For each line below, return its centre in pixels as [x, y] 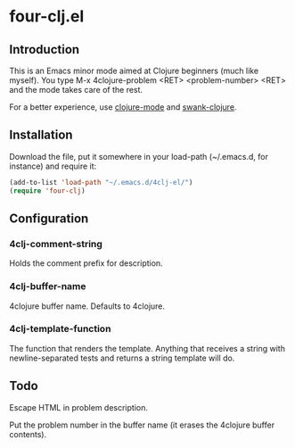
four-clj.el [47, 17]
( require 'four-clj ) [48, 191]
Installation [41, 135]
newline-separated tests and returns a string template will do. [122, 358]
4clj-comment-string [56, 244]
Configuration [49, 218]
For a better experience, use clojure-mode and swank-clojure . [123, 107]
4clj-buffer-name [48, 286]
